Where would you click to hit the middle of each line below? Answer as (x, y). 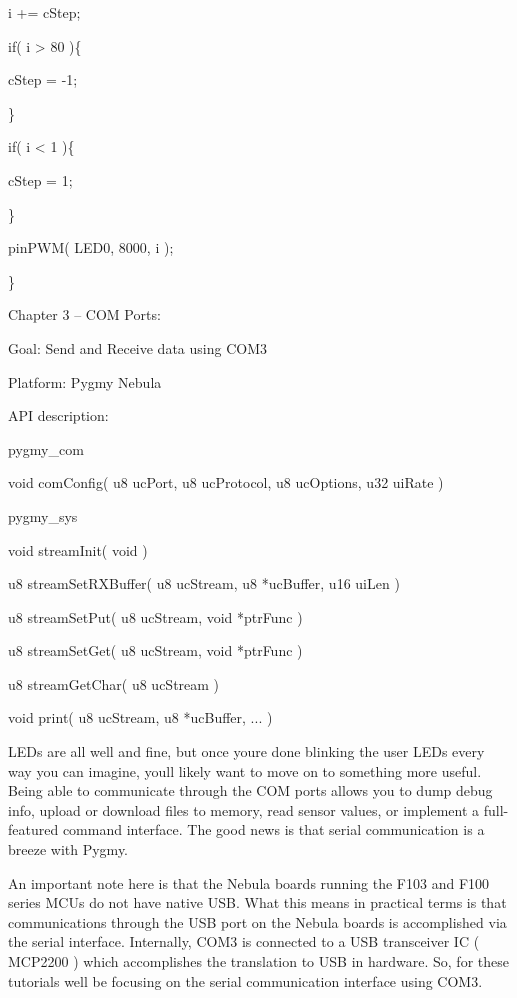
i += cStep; (44, 12)
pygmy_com (46, 448)
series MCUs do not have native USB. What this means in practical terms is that (257, 902)
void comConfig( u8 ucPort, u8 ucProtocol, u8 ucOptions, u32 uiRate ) (226, 482)
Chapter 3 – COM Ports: (84, 314)
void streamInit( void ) (78, 549)
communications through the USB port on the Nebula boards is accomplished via (257, 921)
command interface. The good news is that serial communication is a (273, 829)
